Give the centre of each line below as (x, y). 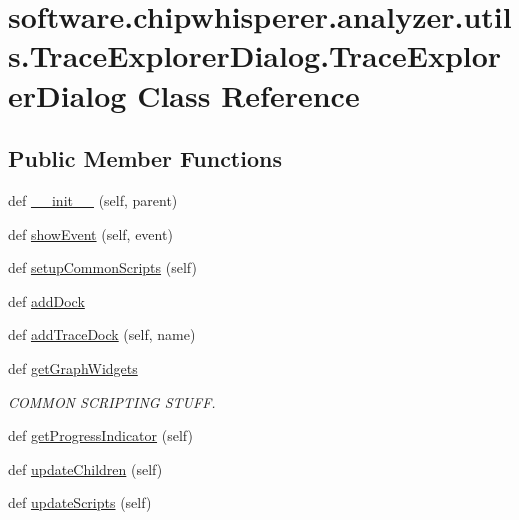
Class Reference (248, 94)
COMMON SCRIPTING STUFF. (112, 401)
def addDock (46, 300)
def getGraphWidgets (73, 367)
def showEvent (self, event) (90, 233)
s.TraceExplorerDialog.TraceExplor (255, 55)
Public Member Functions (145, 158)
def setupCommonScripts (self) (102, 267)
